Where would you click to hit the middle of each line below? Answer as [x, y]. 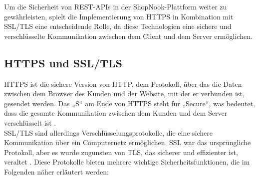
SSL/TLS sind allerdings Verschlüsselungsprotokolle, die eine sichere [108, 132]
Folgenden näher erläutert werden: [56, 171]
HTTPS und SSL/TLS [63, 63]
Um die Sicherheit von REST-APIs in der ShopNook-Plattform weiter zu [116, 6]
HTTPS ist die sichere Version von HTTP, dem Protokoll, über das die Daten [123, 84]
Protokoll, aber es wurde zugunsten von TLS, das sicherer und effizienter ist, [121, 152]
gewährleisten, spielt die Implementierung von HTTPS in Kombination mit [119, 16]
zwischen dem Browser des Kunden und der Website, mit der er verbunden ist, [124, 93]
